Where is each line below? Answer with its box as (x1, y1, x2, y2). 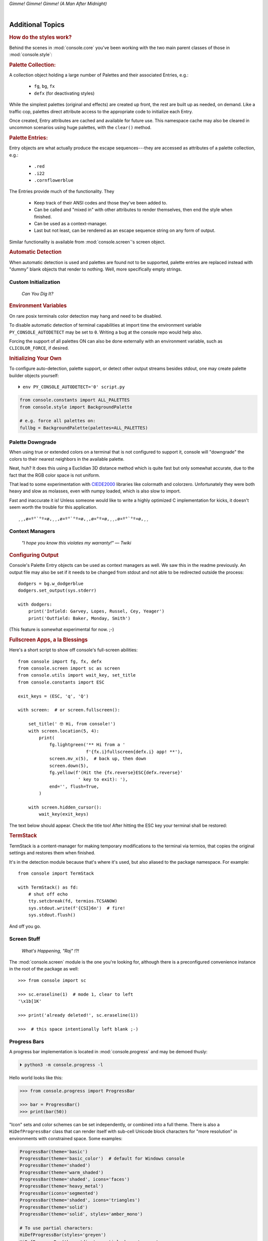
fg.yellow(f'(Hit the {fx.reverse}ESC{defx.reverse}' (49, 769, 183, 775)
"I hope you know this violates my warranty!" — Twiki (21, 540, 132, 546)
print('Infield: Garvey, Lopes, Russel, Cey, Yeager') (28, 609, 165, 614)
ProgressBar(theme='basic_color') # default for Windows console (19, 1156, 185, 1161)
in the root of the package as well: (9, 966, 79, 972)
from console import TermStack (18, 870, 94, 876)
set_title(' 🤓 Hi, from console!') (28, 721, 116, 727)
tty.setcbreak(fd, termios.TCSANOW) (28, 898, 118, 904)
